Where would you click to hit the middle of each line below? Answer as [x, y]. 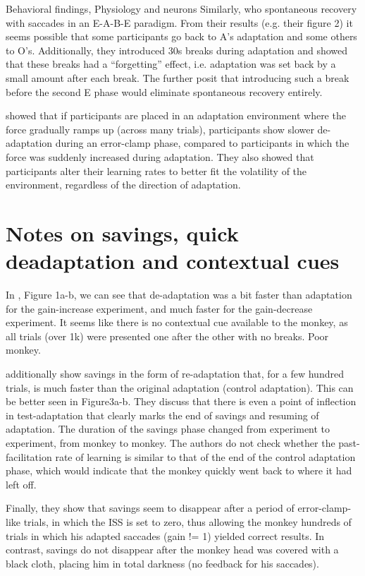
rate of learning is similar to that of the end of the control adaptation [205, 456]
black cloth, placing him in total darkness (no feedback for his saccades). [162, 563]
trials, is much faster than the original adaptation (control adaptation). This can [180, 387]
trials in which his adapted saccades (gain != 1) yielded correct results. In [165, 535]
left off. [21, 484]
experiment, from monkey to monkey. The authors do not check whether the [171, 442]
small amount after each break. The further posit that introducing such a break [178, 77]
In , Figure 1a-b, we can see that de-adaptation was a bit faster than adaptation [179, 295]
